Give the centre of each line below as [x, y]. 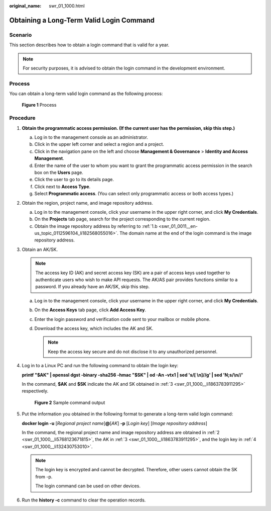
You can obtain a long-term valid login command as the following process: [86, 94]
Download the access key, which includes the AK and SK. [94, 328]
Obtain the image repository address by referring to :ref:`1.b [96, 226]
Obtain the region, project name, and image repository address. [87, 203]
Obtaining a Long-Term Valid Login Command [82, 20]
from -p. [44, 477]
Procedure [22, 118]
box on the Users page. [59, 172]
